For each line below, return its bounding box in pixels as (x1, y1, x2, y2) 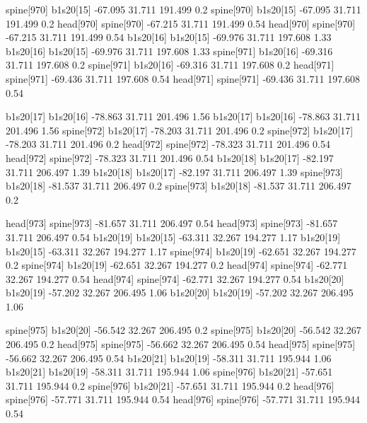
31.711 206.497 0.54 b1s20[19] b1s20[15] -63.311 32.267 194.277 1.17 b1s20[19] (6, 229, 341, 244)
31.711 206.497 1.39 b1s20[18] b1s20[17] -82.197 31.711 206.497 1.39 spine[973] (6, 164, 344, 179)
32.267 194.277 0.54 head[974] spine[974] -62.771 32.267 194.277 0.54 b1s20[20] (6, 271, 344, 286)
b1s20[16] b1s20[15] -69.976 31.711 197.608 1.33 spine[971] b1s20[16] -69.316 (6, 43, 333, 58)
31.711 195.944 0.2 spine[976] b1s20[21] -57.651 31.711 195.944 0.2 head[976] (6, 378, 334, 393)
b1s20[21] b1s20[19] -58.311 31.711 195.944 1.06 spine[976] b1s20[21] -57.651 (6, 364, 333, 379)
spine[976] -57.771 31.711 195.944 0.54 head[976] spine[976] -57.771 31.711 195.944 (6, 392, 361, 407)
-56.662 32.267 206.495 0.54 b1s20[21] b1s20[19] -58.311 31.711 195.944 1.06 (6, 350, 332, 365)
